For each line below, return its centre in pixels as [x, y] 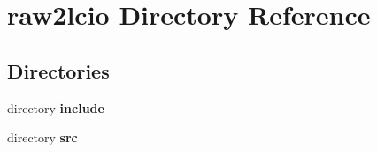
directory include [56, 107]
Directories [58, 70]
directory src [42, 137]
